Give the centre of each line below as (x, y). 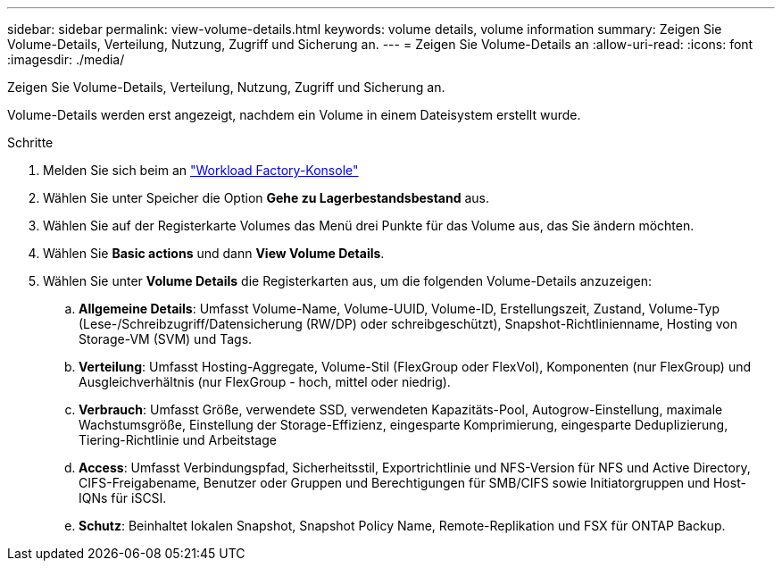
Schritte (30, 142)
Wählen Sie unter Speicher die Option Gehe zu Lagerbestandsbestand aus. (266, 198)
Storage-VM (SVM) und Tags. (166, 339)
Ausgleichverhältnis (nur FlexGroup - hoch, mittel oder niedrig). (265, 382)
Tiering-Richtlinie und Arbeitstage (178, 440)
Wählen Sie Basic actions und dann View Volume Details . (214, 253)
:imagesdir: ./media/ (66, 59)
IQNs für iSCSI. (123, 498)
